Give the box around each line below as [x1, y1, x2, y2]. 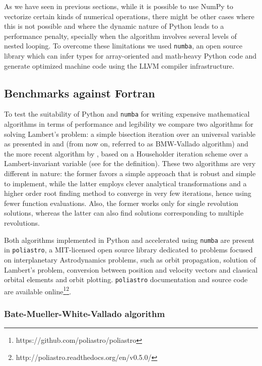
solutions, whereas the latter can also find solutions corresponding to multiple [4, 207, 244, 218]
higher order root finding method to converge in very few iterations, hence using [4, 188, 251, 198]
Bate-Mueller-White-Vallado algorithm [4, 307, 165, 320]
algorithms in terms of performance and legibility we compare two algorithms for [4, 119, 253, 129]
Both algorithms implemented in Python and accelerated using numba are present [4, 234, 255, 245]
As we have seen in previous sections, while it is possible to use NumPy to [4, 1, 233, 11]
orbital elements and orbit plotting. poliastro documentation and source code [4, 274, 248, 285]
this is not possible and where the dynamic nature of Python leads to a [4, 21, 224, 31]
